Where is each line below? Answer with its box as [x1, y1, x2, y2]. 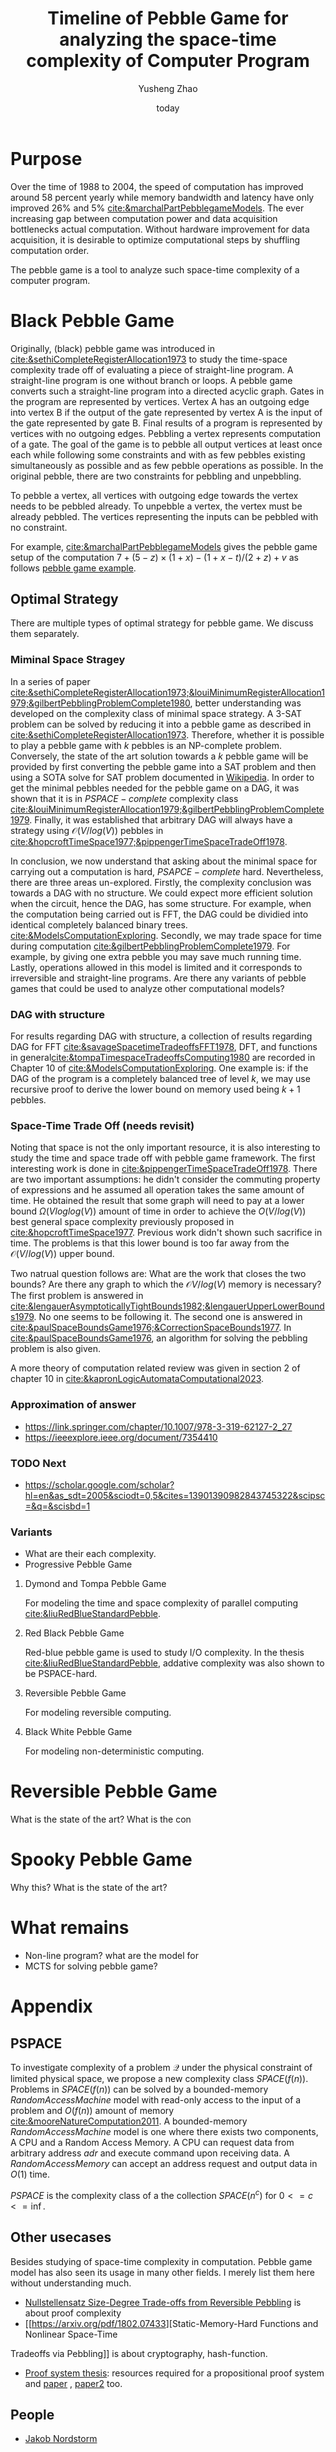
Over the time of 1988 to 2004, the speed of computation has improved [10, 180, 304, 192]
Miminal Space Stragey [10, 653, 126, 667]
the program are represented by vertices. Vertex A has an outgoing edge [10, 395, 310, 407]
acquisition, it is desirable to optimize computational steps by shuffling [10, 233, 301, 246]
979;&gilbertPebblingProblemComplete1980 [10, 697, 191, 709]
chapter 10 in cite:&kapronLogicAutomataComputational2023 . [10, 1373, 265, 1385]
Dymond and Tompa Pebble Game [24, 1578, 167, 1590]
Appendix [10, 1995, 93, 2018]
